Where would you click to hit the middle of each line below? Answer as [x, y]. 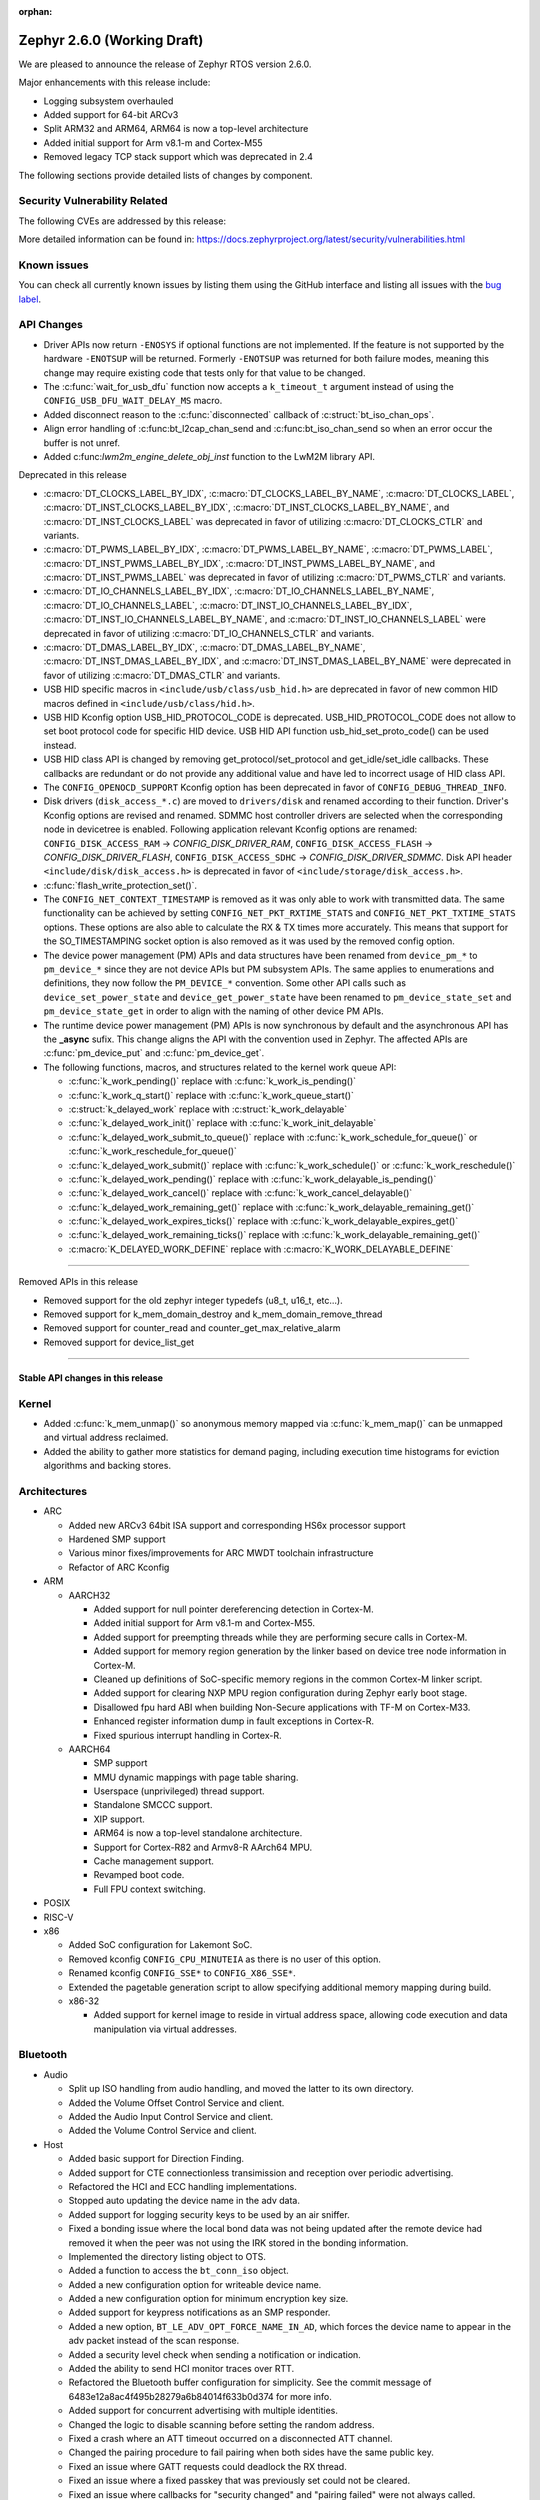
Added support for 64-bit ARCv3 [111, 115]
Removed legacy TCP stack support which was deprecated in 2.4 [178, 157]
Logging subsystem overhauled [108, 101]
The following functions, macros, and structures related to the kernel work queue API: [220, 1067]
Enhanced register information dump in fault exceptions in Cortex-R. [234, 1721]
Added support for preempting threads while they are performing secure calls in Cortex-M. [280, 1637]
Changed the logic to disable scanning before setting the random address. [221, 2424]
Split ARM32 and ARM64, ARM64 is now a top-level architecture [176, 129]
